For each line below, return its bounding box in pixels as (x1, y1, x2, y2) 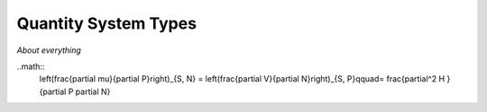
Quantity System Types (16, 13, 198, 33)
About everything (16, 45, 81, 56)
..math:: (16, 61, 45, 72)
